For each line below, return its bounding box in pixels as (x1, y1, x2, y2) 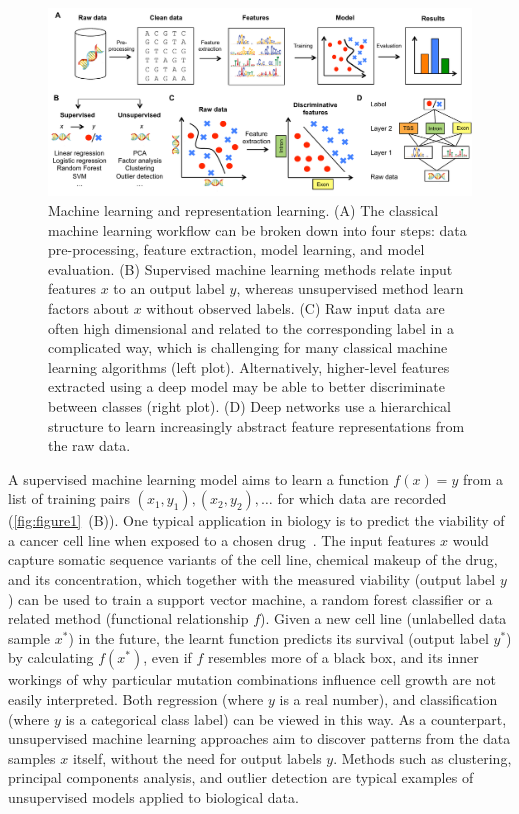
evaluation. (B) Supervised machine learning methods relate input (48, 258, 453, 279)
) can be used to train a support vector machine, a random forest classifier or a (8, 588, 493, 609)
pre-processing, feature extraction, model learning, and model (48, 239, 425, 260)
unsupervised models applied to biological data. (8, 787, 299, 808)
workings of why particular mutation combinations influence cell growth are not (8, 669, 497, 690)
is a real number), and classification (279, 689, 498, 710)
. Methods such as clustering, (333, 747, 512, 768)
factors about (48, 297, 130, 318)
